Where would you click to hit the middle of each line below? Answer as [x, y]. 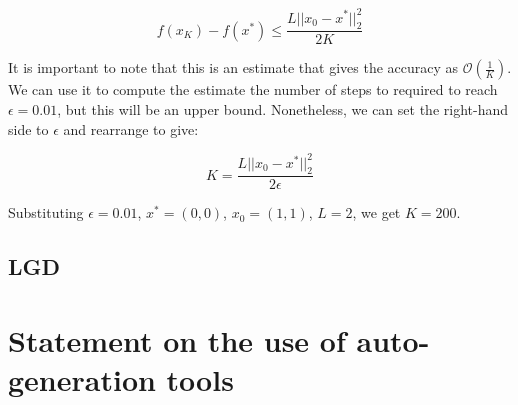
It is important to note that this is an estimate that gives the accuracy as [233, 67]
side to [28, 128]
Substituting [46, 212]
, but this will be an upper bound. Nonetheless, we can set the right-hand [282, 108]
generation [82, 379]
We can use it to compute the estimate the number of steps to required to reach [253, 89]
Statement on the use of [177, 340]
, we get [376, 212]
